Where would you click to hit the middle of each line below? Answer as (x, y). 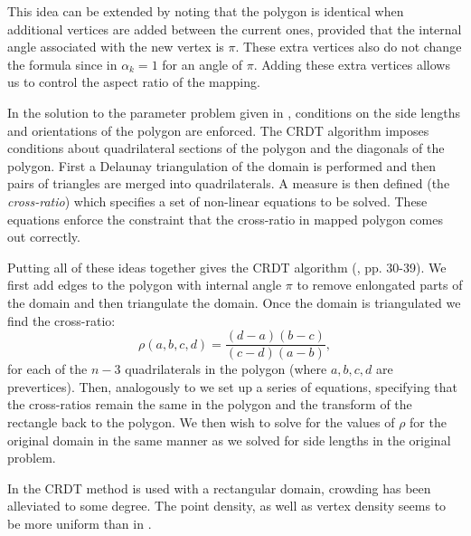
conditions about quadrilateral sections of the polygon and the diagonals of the (226, 148)
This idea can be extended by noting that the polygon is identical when (206, 11)
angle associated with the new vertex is (116, 47)
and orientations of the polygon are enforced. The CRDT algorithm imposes (218, 130)
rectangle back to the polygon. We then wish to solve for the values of (201, 421)
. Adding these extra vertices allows (352, 64)
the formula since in (62, 64)
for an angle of (203, 64)
